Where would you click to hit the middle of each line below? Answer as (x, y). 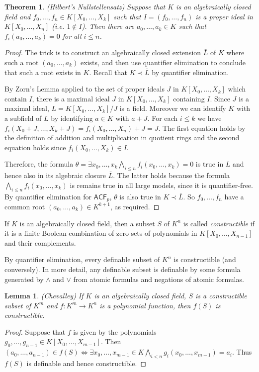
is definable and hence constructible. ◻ (86, 363)
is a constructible (221, 296)
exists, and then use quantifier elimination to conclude (163, 62)
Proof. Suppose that (35, 331)
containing (189, 98)
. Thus (242, 352)
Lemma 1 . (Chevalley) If (44, 296)
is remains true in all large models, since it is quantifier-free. (161, 185)
